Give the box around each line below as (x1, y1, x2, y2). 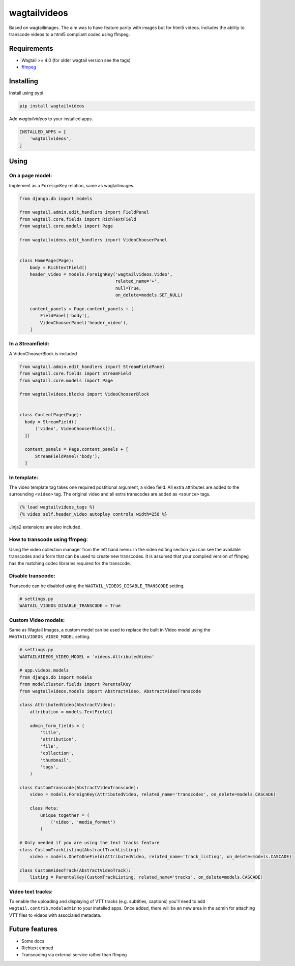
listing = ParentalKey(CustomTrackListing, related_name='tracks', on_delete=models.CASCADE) (29, 874, 263, 880)
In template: (9, 474, 39, 481)
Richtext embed (21, 945, 54, 951)
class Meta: (29, 805, 59, 811)
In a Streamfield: (9, 340, 50, 347)
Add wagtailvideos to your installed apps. (9, 116, 93, 122)
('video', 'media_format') (50, 819, 116, 825)
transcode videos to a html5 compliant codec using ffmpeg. (9, 31, 130, 37)
